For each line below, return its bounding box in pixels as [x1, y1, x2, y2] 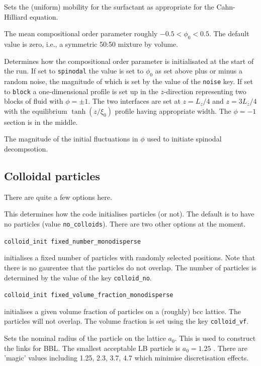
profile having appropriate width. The [115, 105, 231, 116]
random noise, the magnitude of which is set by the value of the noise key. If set [4, 76, 253, 86]
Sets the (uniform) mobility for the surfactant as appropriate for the [4, 2, 214, 12]
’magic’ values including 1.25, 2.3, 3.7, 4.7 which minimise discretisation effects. [4, 352, 249, 363]
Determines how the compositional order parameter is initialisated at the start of [4, 55, 254, 66]
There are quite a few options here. [4, 191, 112, 202]
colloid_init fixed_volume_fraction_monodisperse [4, 291, 173, 299]
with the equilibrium [4, 105, 67, 116]
